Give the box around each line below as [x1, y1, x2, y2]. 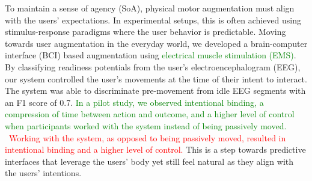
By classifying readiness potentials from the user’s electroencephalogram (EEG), [5, 60, 301, 73]
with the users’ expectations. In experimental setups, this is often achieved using [5, 13, 302, 26]
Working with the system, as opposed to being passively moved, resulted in [9, 131, 286, 144]
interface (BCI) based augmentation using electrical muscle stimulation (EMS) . [5, 49, 296, 61]
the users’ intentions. [5, 167, 82, 179]
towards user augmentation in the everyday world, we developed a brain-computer [5, 37, 308, 49]
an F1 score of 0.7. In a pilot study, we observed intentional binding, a [5, 96, 264, 108]
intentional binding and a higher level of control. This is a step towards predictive [5, 143, 306, 156]
